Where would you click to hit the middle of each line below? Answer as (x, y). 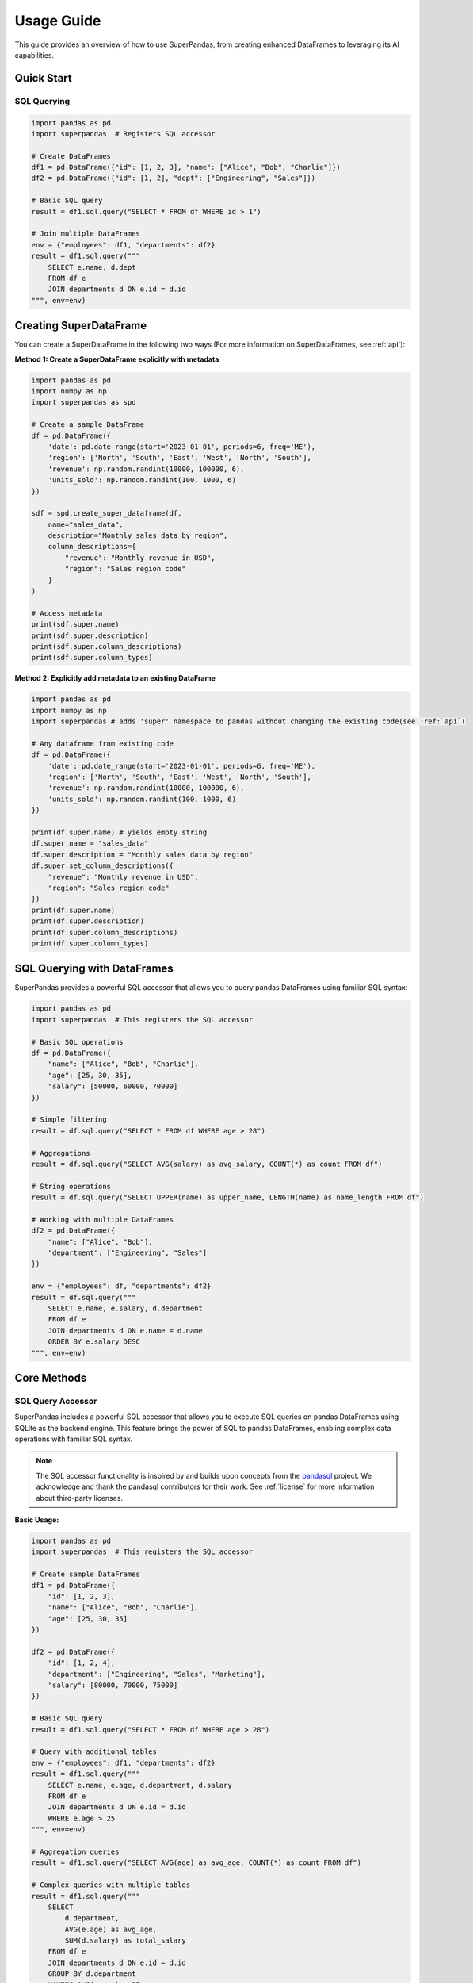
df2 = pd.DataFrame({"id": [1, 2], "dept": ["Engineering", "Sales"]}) (174, 178)
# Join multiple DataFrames (86, 234)
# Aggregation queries (75, 1851)
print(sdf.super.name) (75, 624)
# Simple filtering (69, 1120)
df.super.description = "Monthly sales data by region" (142, 854)
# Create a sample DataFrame (88, 425)
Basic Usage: (37, 1520)
